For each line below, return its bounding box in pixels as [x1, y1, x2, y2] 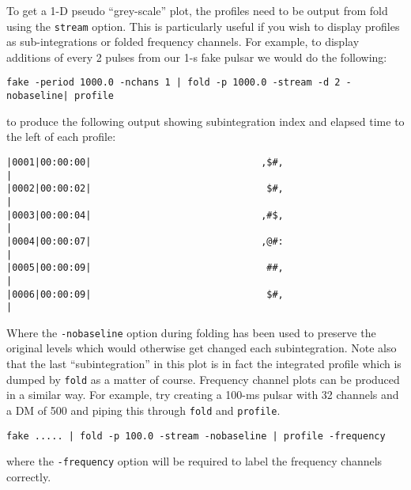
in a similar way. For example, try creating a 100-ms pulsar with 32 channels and [6, 386, 399, 403]
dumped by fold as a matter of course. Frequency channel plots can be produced [6, 370, 400, 387]
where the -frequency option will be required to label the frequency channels [6, 453, 383, 469]
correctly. [6, 468, 51, 484]
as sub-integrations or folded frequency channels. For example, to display [6, 33, 360, 50]
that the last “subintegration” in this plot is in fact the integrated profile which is [6, 355, 402, 372]
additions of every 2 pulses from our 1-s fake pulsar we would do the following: [6, 48, 387, 65]
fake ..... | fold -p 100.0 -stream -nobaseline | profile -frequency [6, 430, 386, 442]
